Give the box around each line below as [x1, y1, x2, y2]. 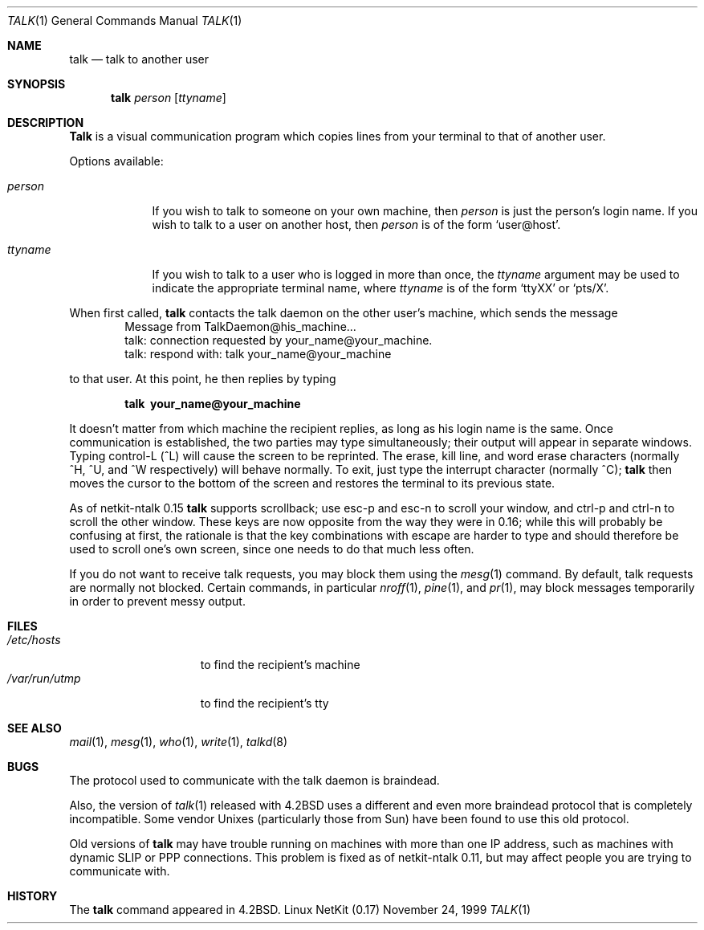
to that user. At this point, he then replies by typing [69, 372, 336, 385]
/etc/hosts [7, 633, 61, 647]
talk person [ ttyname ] [111, 91, 226, 104]
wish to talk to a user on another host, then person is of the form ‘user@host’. [152, 218, 561, 231]
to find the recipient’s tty [200, 696, 329, 710]
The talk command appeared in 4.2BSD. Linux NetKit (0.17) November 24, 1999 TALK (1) [69, 903, 531, 916]
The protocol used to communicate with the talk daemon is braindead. [69, 773, 440, 787]
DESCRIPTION [7, 116, 84, 129]
